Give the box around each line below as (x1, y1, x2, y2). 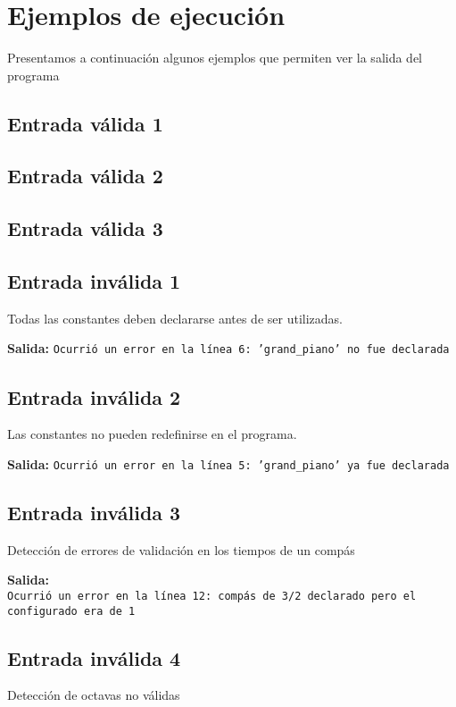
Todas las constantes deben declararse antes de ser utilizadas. (7, 308, 343, 327)
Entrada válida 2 (7, 162, 163, 189)
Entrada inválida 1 (7, 267, 181, 295)
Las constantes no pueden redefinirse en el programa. (7, 425, 297, 443)
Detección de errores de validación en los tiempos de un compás (7, 540, 355, 559)
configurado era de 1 (7, 604, 136, 618)
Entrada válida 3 (7, 215, 163, 242)
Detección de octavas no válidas (7, 686, 180, 704)
